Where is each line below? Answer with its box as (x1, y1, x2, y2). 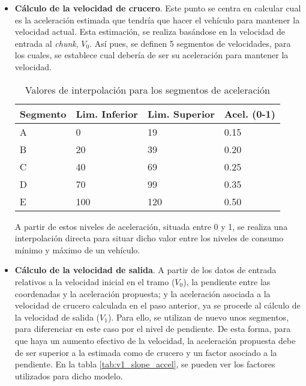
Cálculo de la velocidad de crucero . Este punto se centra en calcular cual (14, 2, 301, 14)
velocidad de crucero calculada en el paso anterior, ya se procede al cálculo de (14, 299, 301, 312)
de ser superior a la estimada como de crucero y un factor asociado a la (14, 346, 277, 358)
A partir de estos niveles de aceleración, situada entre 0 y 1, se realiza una (14, 220, 288, 232)
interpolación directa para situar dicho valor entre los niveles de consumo (14, 232, 284, 244)
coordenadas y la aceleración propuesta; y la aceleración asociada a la (14, 287, 271, 300)
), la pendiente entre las (183, 275, 271, 288)
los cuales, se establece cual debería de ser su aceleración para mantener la (14, 49, 289, 61)
